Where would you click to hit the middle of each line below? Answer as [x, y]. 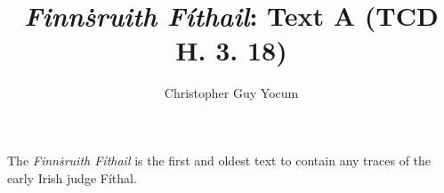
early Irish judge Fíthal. [72, 177]
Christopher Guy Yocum [231, 93]
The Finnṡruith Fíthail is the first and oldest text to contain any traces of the [219, 160]
